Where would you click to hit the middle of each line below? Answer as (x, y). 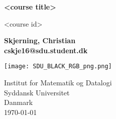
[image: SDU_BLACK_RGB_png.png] (58, 67)
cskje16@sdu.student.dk (46, 50)
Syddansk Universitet (37, 92)
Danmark (19, 102)
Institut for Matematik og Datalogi (58, 83)
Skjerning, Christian (40, 40)
